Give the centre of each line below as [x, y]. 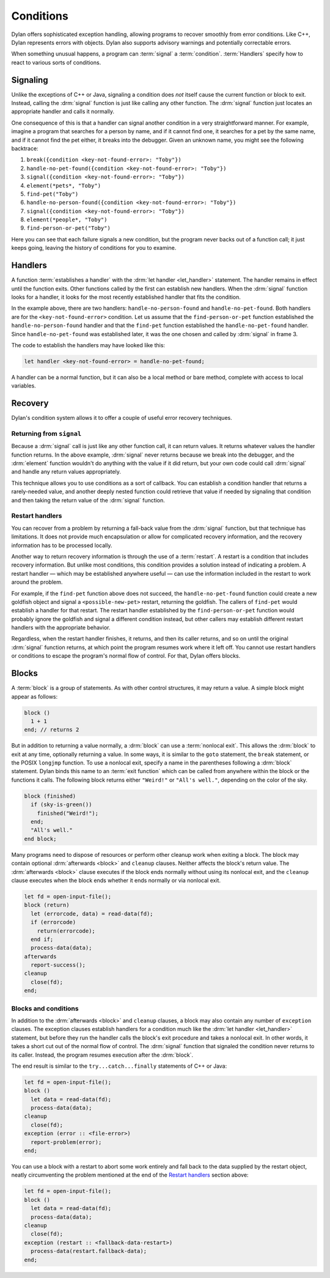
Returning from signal [46, 433]
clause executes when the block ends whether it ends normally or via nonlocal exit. [116, 880]
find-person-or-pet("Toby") [69, 228]
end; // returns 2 [52, 730]
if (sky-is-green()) [61, 805]
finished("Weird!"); [68, 813]
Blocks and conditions [45, 1008]
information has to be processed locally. [62, 545]
